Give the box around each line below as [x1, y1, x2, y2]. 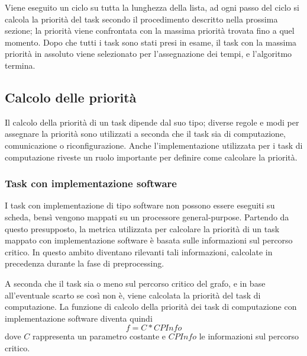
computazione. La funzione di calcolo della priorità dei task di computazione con [5, 300, 297, 313]
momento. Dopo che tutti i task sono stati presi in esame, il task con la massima [5, 36, 297, 48]
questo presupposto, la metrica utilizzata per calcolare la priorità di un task [5, 222, 280, 235]
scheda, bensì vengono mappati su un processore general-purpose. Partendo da [5, 210, 289, 223]
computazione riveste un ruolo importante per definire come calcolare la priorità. [5, 150, 298, 163]
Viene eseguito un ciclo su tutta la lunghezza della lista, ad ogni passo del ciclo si [5, 1, 299, 13]
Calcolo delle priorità [5, 88, 137, 106]
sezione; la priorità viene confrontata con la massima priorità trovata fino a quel [5, 24, 295, 37]
